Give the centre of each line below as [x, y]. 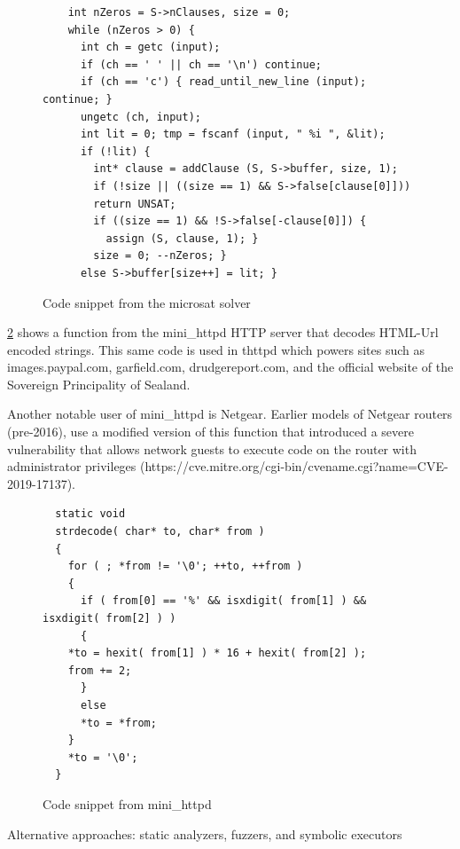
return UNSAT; [135, 204]
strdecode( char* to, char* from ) [160, 532]
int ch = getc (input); [150, 47]
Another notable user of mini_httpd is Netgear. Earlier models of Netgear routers [230, 414]
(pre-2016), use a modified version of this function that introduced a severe [211, 432]
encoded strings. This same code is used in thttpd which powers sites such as [216, 349]
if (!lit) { [115, 151]
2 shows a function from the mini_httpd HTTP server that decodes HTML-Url [223, 332]
